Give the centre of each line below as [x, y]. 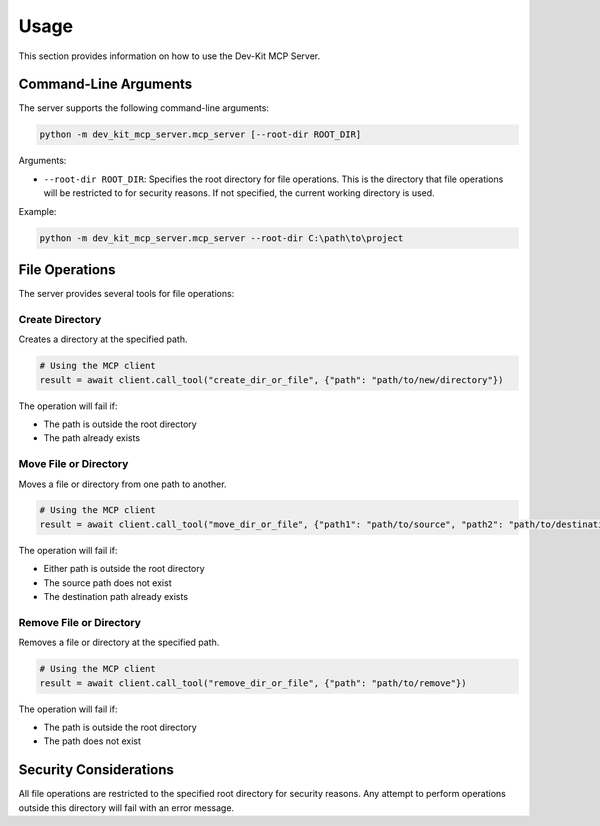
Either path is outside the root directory [124, 569]
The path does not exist [92, 741]
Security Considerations [96, 770]
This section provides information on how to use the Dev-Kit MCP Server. [169, 56]
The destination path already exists [116, 597]
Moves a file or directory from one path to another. [122, 484]
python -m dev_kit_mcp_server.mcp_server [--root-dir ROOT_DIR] [200, 134]
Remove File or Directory [80, 622]
